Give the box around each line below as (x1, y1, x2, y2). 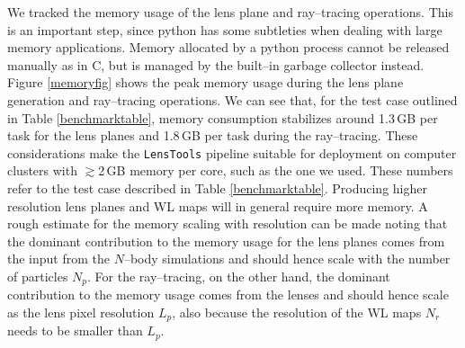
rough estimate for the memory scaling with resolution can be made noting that (7, 214, 448, 233)
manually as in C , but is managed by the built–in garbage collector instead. (7, 55, 425, 74)
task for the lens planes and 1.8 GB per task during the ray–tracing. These (7, 126, 418, 145)
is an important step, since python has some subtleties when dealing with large (7, 20, 443, 39)
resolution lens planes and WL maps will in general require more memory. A (7, 196, 428, 215)
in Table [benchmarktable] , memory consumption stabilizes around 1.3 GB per (7, 108, 438, 127)
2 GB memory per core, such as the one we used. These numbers (98, 161, 453, 180)
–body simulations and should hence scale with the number (123, 249, 451, 268)
